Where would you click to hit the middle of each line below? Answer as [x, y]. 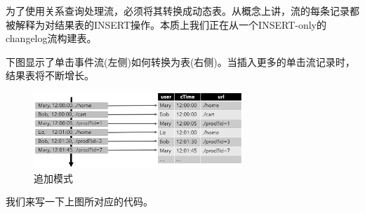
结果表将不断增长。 [50, 75]
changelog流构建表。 [51, 38]
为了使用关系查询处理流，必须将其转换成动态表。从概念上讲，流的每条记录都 [182, 11]
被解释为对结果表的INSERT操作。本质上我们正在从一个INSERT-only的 [166, 24]
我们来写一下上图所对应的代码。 [79, 201]
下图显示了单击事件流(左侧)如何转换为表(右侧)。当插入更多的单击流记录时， [180, 61]
